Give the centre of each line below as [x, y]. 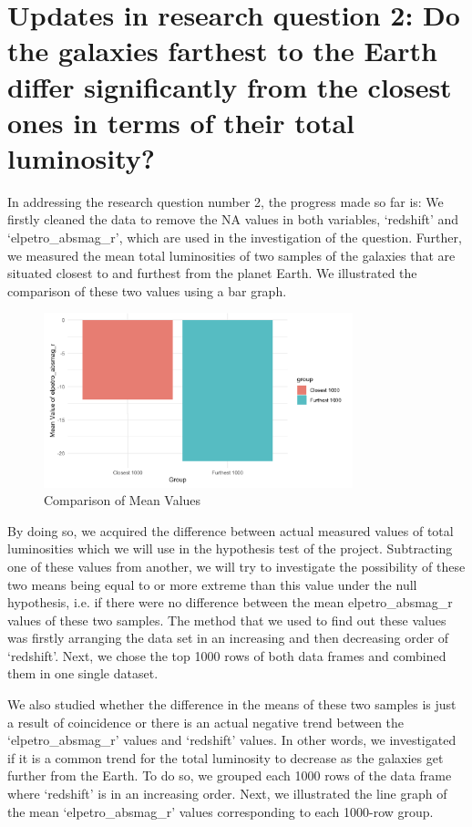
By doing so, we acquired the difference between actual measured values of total [231, 530]
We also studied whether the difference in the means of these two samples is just [232, 704]
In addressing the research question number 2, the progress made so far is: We [226, 201]
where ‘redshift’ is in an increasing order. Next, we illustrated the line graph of [227, 794]
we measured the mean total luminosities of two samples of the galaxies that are [231, 255]
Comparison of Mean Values [123, 500]
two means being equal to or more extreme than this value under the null [212, 584]
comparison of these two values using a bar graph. [147, 290]
